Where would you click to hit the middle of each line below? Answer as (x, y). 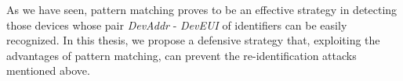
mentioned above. (48, 70)
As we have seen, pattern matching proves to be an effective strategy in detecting (202, 9)
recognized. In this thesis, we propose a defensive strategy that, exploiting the (193, 40)
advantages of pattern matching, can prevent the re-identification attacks (182, 55)
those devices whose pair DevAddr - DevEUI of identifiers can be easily (177, 25)
